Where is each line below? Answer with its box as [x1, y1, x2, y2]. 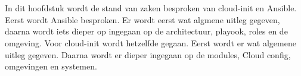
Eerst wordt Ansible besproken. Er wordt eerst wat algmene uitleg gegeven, [5, 13, 280, 26]
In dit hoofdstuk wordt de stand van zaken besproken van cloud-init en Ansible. [5, 2, 297, 14]
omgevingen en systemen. [5, 60, 97, 72]
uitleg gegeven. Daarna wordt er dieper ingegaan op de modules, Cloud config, [5, 48, 291, 61]
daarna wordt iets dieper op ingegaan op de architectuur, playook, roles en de [5, 25, 288, 37]
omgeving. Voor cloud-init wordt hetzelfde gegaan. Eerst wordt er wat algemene [5, 36, 296, 49]
